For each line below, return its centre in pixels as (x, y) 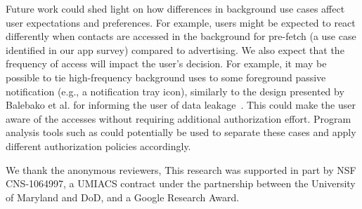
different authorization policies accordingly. (98, 146)
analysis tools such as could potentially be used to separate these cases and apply (181, 132)
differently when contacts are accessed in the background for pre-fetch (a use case (181, 36)
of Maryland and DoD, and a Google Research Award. (123, 197)
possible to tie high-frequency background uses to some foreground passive (166, 77)
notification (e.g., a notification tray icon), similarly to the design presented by (175, 91)
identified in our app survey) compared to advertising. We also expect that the (175, 49)
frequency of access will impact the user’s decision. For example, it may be (166, 63)
